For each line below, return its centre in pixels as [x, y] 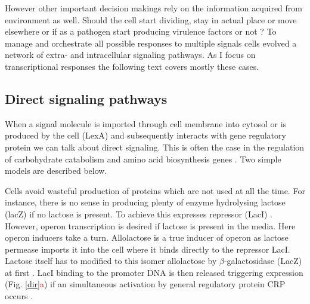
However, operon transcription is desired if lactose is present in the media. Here [150, 225]
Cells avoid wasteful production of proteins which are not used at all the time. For [155, 190]
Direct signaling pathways [86, 98]
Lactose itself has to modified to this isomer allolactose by [111, 261]
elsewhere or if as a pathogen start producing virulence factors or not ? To [141, 31]
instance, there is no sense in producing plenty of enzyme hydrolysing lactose [145, 202]
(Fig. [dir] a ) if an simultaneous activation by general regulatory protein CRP [145, 284]
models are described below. [56, 171]
